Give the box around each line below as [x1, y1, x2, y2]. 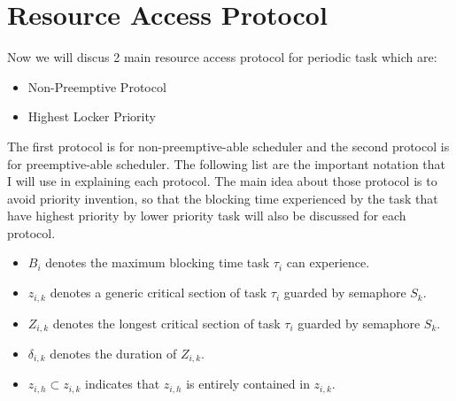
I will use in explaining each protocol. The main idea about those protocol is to [7, 172, 437, 190]
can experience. [286, 253, 370, 272]
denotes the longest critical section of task [52, 313, 281, 332]
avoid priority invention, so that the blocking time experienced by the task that [7, 189, 438, 207]
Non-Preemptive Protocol [27, 77, 166, 96]
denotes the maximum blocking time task [45, 253, 270, 272]
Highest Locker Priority [27, 107, 156, 126]
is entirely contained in [186, 374, 310, 393]
